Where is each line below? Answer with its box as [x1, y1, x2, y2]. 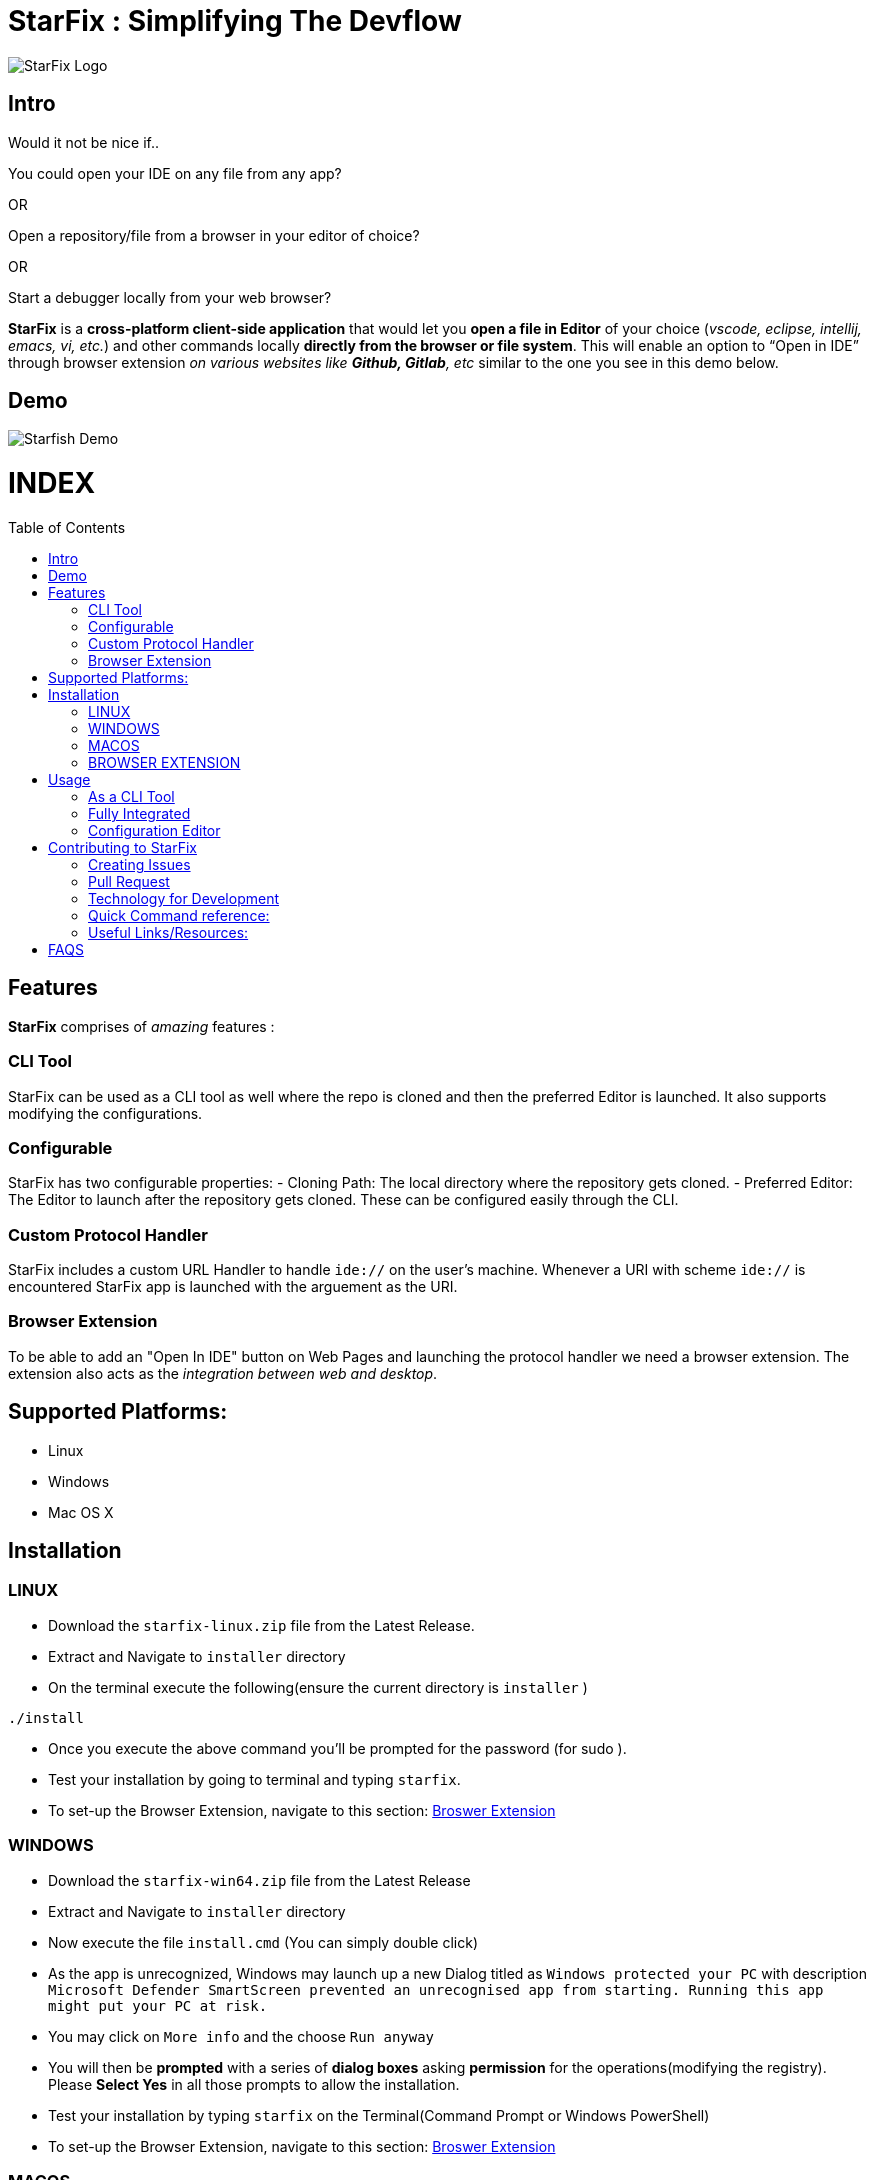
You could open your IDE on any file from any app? [8, 164, 342, 182]
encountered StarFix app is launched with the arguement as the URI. [8, 1278, 458, 1296]
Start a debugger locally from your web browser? [8, 288, 332, 306]
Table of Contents [8, 518, 126, 536]
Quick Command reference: [88, 906, 270, 924]
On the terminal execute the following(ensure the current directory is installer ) [48, 1678, 588, 1696]
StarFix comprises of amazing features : [8, 1017, 275, 1035]
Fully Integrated [88, 804, 191, 822]
